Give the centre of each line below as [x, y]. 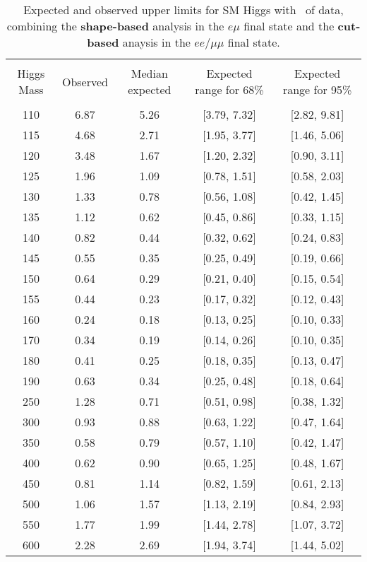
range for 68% [229, 89]
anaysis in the [156, 42]
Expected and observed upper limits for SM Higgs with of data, [183, 10]
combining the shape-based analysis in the [115, 26]
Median [149, 73]
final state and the [289, 26]
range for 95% [317, 89]
